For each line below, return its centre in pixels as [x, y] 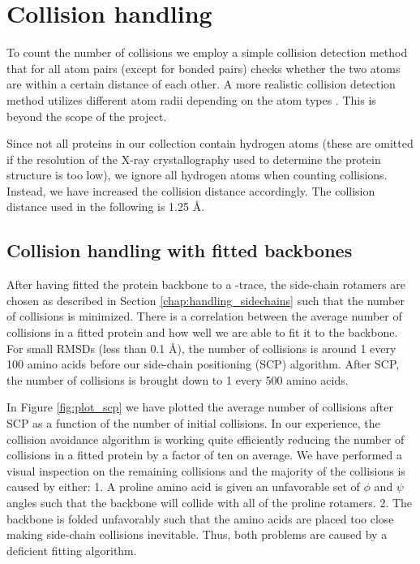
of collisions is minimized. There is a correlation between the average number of [204, 316]
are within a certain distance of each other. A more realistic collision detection [201, 84]
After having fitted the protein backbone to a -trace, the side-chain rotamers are [206, 284]
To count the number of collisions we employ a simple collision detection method [207, 52]
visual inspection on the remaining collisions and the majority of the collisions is [206, 470]
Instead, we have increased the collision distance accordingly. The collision [191, 190]
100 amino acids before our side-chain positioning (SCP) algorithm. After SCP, [203, 364]
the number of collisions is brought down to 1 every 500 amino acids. [178, 379]
